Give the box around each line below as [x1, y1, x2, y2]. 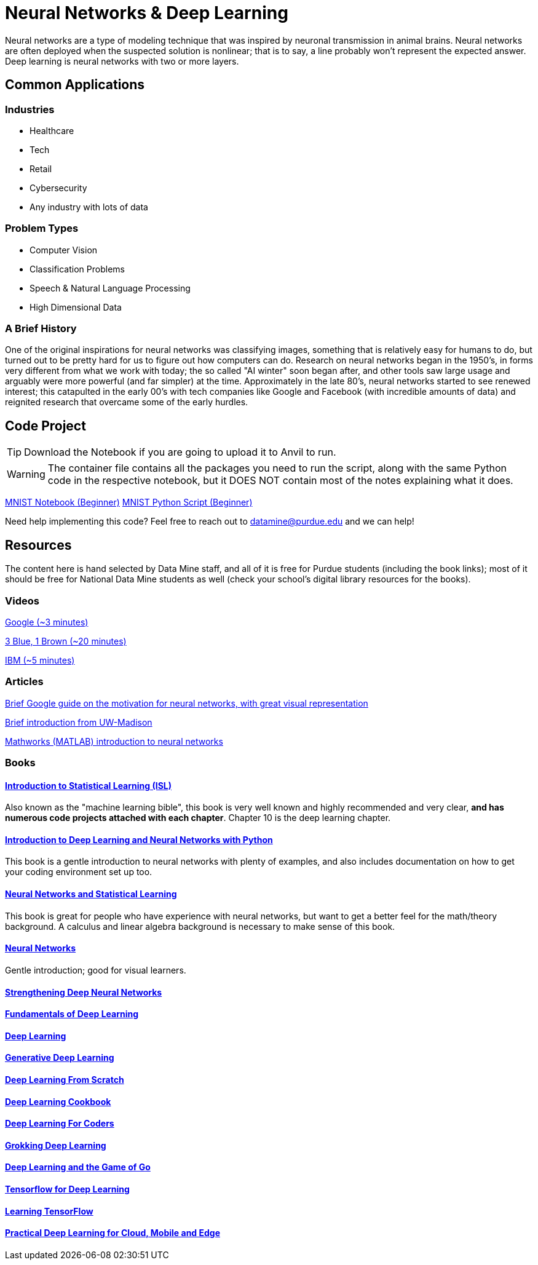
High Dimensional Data [30, 301, 122, 312]
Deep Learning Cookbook [5, 1096, 111, 1107]
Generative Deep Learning [5, 1052, 114, 1063]
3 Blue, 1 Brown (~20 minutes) [5, 635, 127, 646]
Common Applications [5, 77, 145, 93]
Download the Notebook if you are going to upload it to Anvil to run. [24, 446, 336, 459]
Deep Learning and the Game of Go [5, 1162, 151, 1173]
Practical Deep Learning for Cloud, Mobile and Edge [5, 1227, 221, 1239]
